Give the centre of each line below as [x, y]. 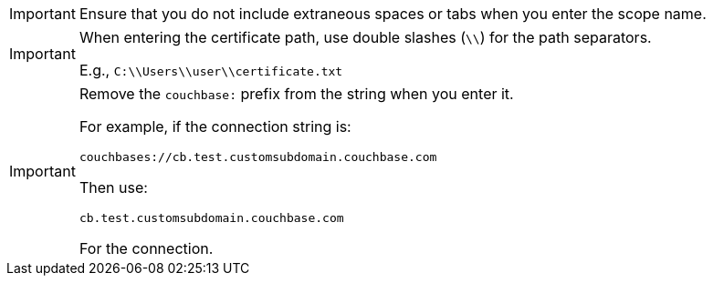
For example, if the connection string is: [215, 126]
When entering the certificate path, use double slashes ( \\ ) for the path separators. [365, 37]
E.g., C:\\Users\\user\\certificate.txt [211, 70]
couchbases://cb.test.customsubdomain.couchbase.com [258, 157]
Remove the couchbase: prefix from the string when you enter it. [296, 94]
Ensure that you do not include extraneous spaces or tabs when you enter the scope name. [393, 14]
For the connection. [146, 248]
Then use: [113, 187]
